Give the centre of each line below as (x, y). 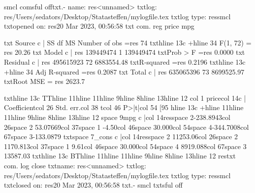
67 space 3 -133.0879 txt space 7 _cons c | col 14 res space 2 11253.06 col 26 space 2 (121, 136)
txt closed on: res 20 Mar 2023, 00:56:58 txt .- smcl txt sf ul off (93, 185)
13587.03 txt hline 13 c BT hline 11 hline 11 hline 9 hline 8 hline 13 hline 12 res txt (120, 156)
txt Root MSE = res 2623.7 (45, 81)
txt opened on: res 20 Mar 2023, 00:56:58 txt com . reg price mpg (99, 26)
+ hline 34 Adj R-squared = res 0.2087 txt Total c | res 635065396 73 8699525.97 (124, 71)
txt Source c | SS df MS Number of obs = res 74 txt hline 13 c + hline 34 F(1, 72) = (128, 42)
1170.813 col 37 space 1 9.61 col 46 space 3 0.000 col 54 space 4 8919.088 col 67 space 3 (125, 146)
